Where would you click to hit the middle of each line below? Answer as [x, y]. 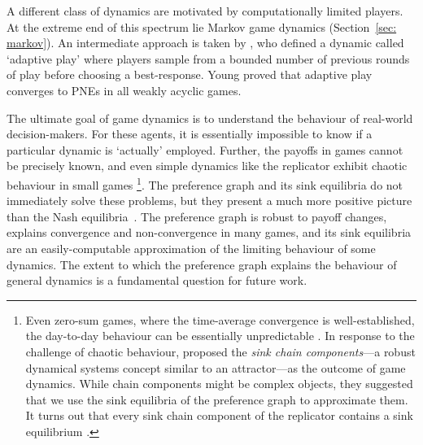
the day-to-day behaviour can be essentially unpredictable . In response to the [220, 336]
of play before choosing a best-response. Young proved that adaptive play [190, 74]
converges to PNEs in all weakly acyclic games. [124, 90]
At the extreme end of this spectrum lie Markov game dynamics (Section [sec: [202, 26]
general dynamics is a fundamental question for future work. [157, 280]
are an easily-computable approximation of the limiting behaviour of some [191, 248]
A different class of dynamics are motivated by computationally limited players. [205, 11]
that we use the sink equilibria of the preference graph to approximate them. [217, 399]
